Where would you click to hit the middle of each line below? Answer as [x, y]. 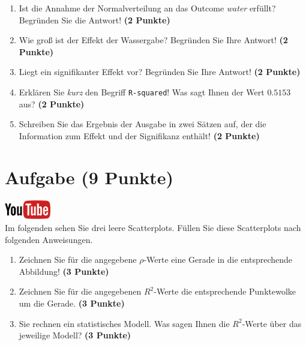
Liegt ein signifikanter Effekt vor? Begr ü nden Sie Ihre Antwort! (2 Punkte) [160, 72]
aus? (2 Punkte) [52, 103]
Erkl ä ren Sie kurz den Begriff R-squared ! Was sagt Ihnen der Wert [142, 91]
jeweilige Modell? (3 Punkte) [75, 335]
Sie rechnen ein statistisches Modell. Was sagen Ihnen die [124, 323]
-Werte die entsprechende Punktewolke [225, 291]
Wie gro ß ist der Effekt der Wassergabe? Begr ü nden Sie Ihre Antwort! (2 [153, 40]
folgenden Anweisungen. [49, 239]
